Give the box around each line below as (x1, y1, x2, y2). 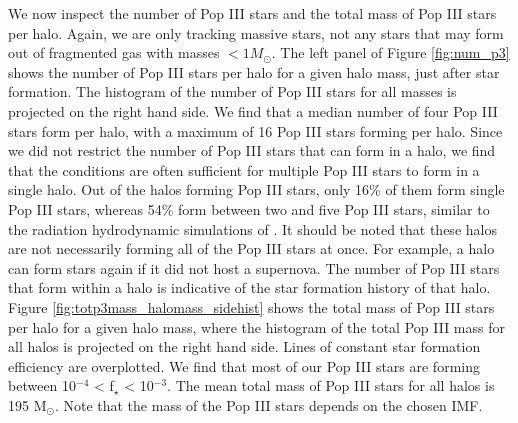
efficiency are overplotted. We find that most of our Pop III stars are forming (8, 355, 480, 376)
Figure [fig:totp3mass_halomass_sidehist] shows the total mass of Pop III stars (8, 296, 495, 317)
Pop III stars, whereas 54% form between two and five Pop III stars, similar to (8, 198, 490, 219)
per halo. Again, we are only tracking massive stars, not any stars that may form (8, 22, 504, 43)
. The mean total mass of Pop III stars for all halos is (167, 375, 495, 396)
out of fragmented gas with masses (8, 42, 220, 63)
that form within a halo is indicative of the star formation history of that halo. (8, 277, 491, 298)
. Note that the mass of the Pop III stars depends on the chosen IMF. (54, 394, 483, 415)
